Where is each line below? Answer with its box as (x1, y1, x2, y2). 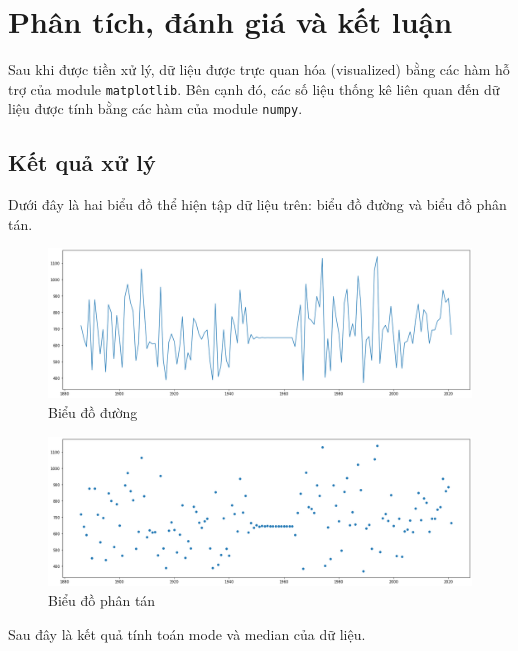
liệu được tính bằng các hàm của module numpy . (8, 98, 303, 119)
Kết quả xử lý (8, 147, 156, 178)
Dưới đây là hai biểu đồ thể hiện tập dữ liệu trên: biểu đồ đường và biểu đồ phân (8, 194, 507, 215)
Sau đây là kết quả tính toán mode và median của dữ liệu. (8, 623, 366, 644)
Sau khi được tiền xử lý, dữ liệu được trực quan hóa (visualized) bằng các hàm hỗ (8, 59, 510, 80)
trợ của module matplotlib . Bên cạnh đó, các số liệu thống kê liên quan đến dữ (8, 78, 500, 99)
